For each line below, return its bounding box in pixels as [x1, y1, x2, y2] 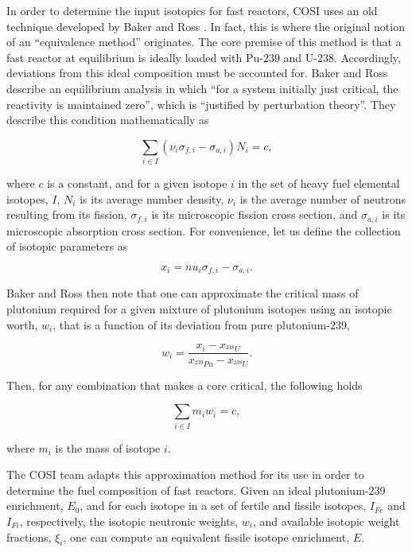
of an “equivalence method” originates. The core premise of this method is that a [6, 33, 402, 50]
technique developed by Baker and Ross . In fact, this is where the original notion [6, 17, 405, 34]
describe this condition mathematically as [6, 111, 209, 128]
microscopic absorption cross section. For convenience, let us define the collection [6, 222, 401, 239]
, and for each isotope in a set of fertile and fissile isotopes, [80, 497, 367, 514]
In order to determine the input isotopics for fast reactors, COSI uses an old [6, 2, 378, 18]
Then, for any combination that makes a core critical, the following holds [6, 376, 363, 393]
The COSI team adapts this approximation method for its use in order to [6, 466, 364, 483]
